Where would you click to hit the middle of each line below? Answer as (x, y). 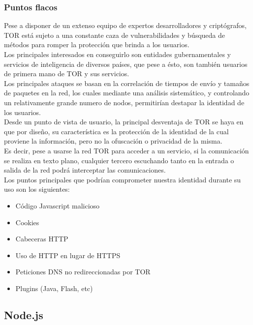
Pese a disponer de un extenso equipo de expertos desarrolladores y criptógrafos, (125, 25)
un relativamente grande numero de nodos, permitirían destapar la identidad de (124, 102)
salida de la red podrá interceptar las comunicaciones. (85, 170)
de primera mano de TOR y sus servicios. (67, 74)
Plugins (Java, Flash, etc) (54, 288)
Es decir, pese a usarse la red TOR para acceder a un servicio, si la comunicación (126, 150)
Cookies (27, 222)
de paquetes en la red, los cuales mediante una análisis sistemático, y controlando (127, 93)
